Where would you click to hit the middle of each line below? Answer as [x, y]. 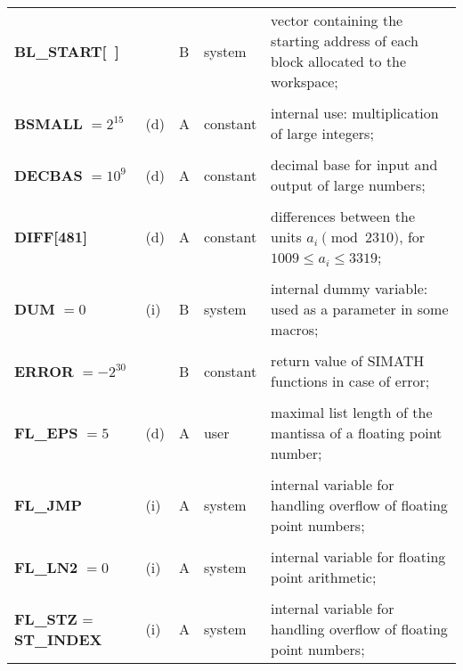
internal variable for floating [358, 556]
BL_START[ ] [67, 51]
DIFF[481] [51, 237]
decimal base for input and [354, 164]
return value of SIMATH [348, 360]
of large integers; [322, 133]
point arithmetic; [324, 577]
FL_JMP [49, 505]
